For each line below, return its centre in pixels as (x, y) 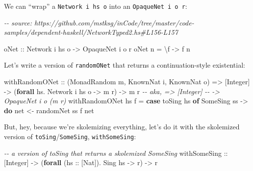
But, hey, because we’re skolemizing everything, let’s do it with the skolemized (122, 127)
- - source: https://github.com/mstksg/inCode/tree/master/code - (99, 22)
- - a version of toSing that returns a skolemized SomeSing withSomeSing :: (116, 153)
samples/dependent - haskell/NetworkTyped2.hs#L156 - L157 (91, 32)
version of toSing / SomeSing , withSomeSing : (70, 136)
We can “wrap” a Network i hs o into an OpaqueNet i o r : (96, 6)
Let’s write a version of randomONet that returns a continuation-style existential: (125, 65)
